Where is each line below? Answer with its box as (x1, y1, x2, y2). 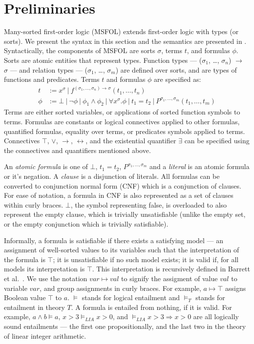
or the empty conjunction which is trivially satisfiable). (4, 219, 169, 229)
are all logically (193, 311, 239, 322)
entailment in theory (4, 302, 65, 312)
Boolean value (4, 292, 46, 303)
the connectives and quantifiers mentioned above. (4, 145, 151, 155)
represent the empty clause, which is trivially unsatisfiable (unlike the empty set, (4, 209, 246, 219)
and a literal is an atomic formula (149, 161, 250, 172)
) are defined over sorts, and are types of (115, 64, 237, 75)
